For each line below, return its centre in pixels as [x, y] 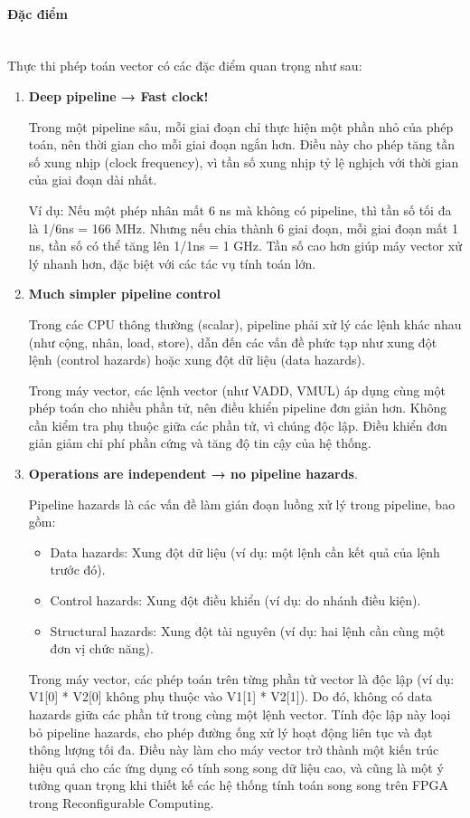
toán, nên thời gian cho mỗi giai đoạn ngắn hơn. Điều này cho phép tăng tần [241, 144]
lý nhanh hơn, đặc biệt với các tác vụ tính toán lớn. [172, 263]
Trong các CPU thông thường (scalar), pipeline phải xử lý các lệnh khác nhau [245, 323]
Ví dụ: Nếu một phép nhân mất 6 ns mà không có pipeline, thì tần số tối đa [240, 209]
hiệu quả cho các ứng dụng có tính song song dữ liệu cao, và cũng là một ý [236, 767]
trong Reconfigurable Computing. [121, 802]
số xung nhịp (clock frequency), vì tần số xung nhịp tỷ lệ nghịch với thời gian [244, 162]
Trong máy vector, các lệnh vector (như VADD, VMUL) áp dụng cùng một [237, 390]
